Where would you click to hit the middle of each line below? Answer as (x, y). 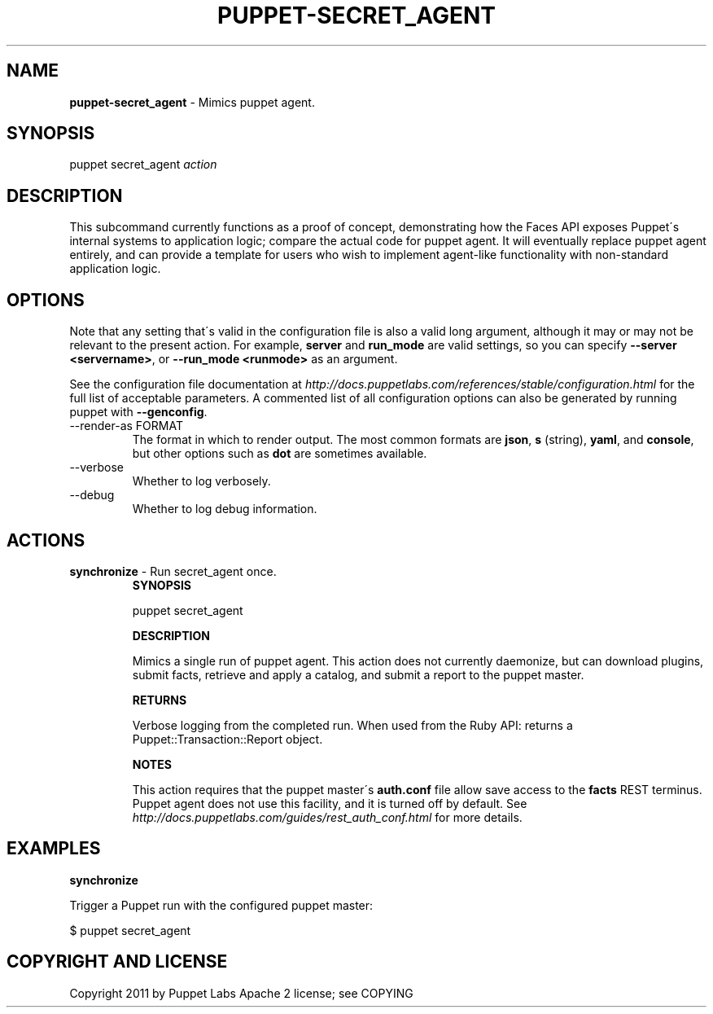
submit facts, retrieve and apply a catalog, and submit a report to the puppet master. (358, 674)
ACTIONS (46, 540)
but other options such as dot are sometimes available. (280, 454)
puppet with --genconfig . (138, 412)
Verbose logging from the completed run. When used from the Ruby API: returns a (352, 725)
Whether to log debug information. (225, 509)
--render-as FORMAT (126, 426)
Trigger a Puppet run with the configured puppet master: (221, 905)
